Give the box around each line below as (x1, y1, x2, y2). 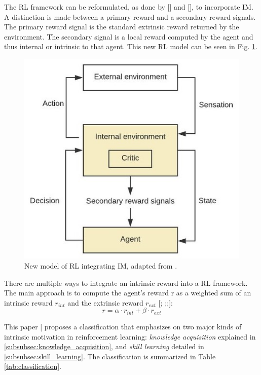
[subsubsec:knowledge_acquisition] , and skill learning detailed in (4, 341, 204, 352)
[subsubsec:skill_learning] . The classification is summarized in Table (4, 351, 216, 361)
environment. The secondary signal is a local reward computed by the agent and (4, 31, 253, 42)
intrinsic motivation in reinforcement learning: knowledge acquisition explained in (4, 331, 256, 342)
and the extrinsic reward (67, 297, 143, 308)
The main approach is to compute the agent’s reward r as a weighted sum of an (4, 287, 251, 298)
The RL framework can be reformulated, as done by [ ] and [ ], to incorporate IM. (4, 2, 253, 12)
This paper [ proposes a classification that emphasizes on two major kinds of (4, 321, 242, 331)
